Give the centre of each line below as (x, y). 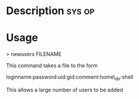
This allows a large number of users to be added (65, 90)
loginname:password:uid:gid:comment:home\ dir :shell (70, 78)
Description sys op (50, 11)
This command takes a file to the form (52, 65)
